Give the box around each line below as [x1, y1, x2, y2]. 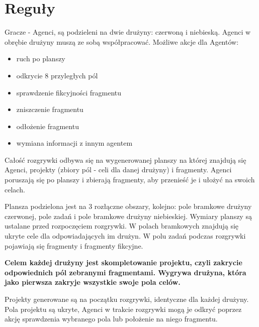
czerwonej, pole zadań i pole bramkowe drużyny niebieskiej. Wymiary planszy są [5, 210, 252, 221]
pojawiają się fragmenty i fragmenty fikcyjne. [5, 240, 143, 251]
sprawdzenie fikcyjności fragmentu [16, 87, 122, 97]
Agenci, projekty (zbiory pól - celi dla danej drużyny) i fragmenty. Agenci [5, 164, 232, 175]
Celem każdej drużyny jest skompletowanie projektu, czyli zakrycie [5, 257, 242, 268]
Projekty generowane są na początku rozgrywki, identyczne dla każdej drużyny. [5, 294, 249, 304]
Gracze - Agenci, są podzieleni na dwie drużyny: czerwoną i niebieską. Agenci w [5, 27, 251, 37]
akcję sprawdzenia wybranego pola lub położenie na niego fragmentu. [5, 313, 218, 324]
